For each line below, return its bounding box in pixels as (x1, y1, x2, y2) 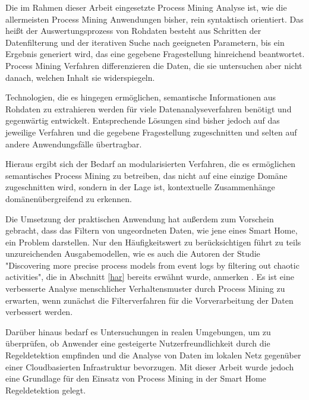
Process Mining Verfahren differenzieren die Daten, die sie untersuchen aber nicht (5, 59, 302, 71)
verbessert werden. (5, 305, 73, 318)
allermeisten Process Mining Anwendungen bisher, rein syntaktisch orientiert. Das (5, 12, 304, 25)
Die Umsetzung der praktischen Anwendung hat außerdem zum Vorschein (5, 212, 274, 225)
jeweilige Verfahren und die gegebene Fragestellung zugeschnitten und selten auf (5, 125, 297, 138)
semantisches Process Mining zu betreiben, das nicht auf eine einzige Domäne (5, 169, 288, 181)
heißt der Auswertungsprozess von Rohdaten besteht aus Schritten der (5, 24, 261, 37)
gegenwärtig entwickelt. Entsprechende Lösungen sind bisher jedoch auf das (5, 114, 280, 127)
